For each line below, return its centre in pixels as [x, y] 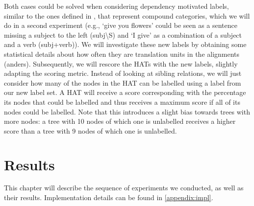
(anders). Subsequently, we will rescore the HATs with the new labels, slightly [121, 63]
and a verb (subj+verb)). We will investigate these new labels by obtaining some [125, 44]
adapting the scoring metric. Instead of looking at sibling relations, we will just [123, 73]
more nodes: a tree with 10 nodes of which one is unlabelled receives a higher [120, 121]
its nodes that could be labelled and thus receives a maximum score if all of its [122, 102]
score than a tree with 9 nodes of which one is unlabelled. [90, 130]
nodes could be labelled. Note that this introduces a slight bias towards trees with [127, 111]
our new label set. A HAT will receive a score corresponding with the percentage [125, 92]
